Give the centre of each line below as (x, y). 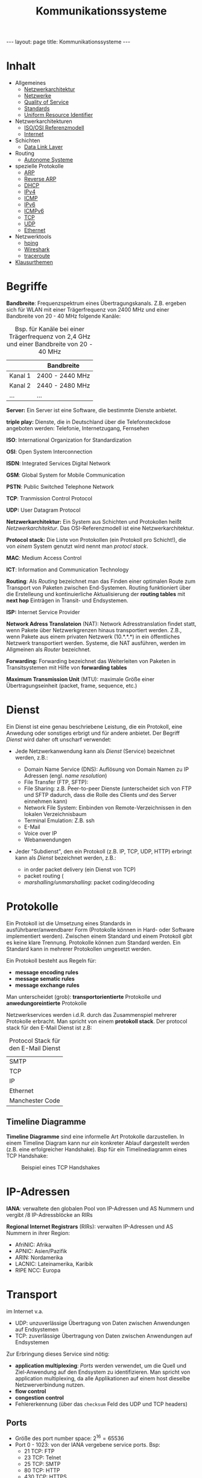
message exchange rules (47, 985)
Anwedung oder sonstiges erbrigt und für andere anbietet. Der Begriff (93, 733)
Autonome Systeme (49, 160)
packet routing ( (44, 876)
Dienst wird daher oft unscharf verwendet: (59, 739)
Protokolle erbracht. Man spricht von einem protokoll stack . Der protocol (97, 1021)
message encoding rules (46, 972)
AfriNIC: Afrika (33, 1244)
